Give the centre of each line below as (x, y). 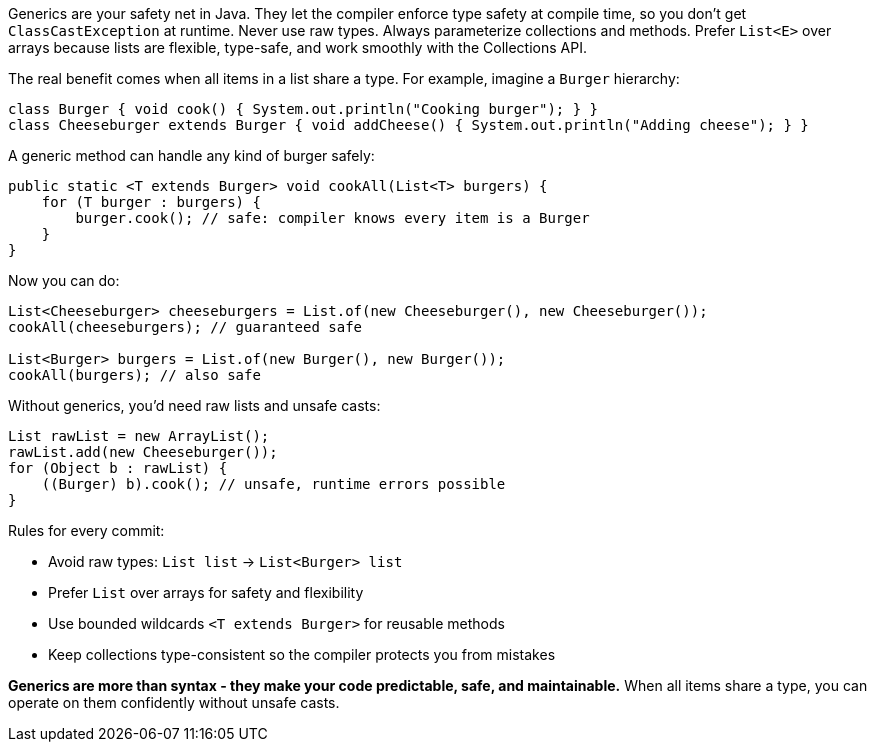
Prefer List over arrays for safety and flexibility (206, 592)
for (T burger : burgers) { (151, 202)
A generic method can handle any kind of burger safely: (191, 155)
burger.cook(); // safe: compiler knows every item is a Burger (332, 218)
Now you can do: (64, 280)
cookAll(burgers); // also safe (134, 375)
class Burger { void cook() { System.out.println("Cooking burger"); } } (303, 109)
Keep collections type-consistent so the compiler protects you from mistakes (302, 654)
